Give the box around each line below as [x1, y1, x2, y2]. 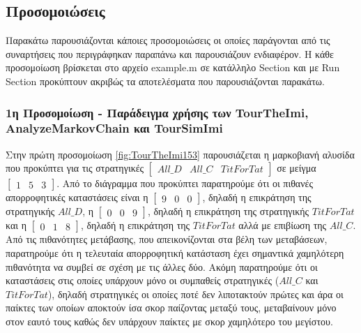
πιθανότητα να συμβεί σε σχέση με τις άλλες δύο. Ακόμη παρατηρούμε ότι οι [6, 259, 318, 274]
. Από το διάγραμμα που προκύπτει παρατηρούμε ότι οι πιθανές [56, 176, 313, 191]
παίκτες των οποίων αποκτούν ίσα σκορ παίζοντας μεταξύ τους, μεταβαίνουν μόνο [6, 300, 337, 315]
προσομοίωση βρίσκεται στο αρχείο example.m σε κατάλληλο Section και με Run [6, 60, 340, 75]
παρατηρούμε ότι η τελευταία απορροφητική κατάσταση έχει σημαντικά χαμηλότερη [6, 245, 344, 260]
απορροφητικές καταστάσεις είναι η [6, 190, 148, 205]
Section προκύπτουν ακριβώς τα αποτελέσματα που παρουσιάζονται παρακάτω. [6, 73, 325, 88]
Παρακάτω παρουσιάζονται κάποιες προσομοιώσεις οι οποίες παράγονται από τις [6, 33, 330, 47]
